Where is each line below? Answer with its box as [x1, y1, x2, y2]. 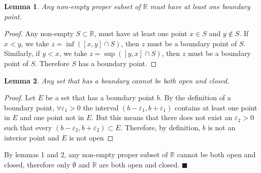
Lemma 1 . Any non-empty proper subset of [4, 1, 141, 11]
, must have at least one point [94, 28, 187, 39]
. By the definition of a [159, 92, 231, 103]
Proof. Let [4, 92, 36, 103]
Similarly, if [4, 48, 40, 59]
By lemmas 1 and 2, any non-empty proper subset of [4, 149, 168, 160]
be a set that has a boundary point [45, 92, 155, 103]
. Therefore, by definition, [120, 122, 201, 132]
